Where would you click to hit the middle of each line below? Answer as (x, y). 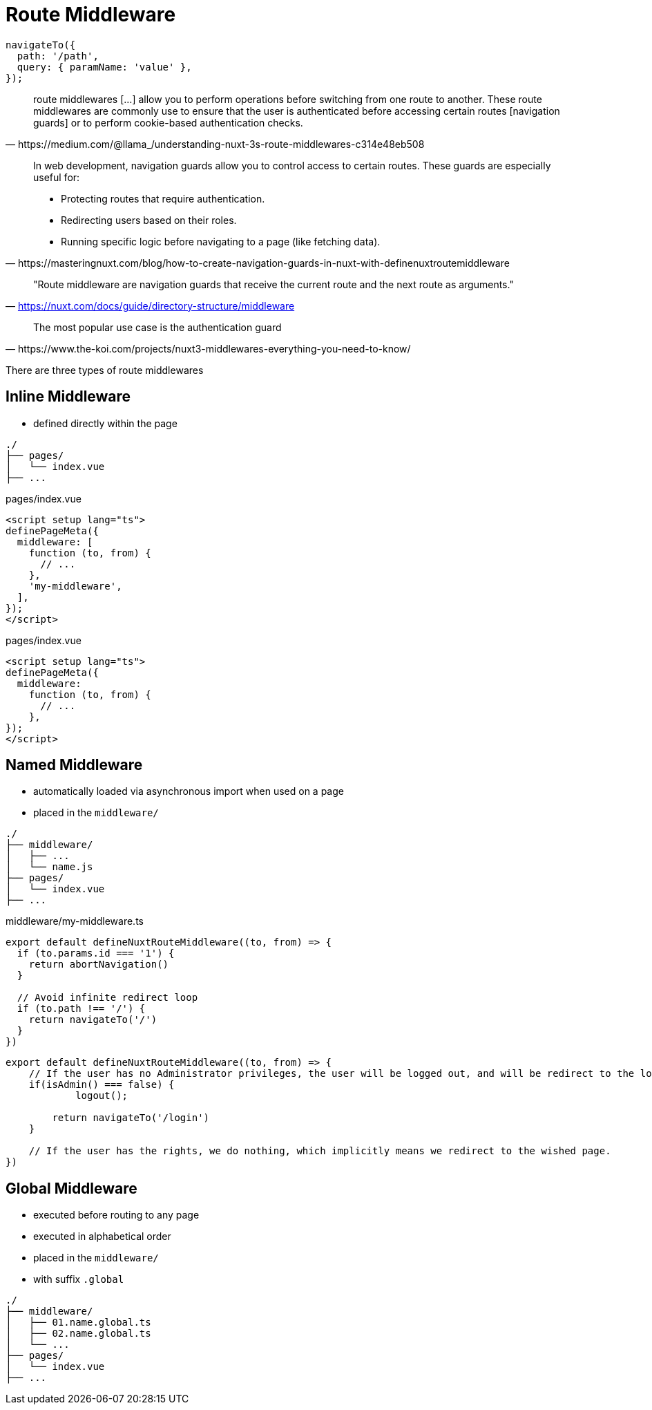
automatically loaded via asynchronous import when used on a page (189, 791)
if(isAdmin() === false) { (102, 1085)
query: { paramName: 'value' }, (104, 67)
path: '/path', (58, 56)
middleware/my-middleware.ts (75, 921)
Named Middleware (74, 765)
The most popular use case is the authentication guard (157, 327)
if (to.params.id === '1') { (96, 953)
